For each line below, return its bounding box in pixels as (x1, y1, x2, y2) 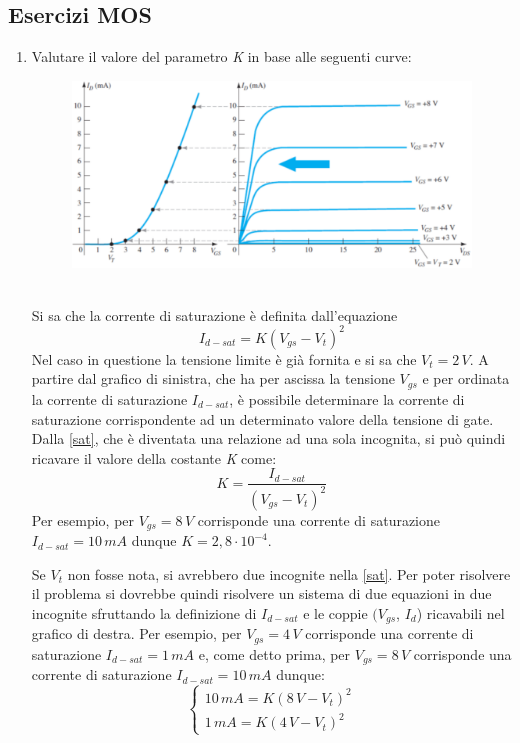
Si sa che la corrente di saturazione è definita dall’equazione (31, 304, 398, 325)
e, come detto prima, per (198, 643, 351, 664)
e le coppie (303, 602, 368, 623)
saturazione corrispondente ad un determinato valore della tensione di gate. (31, 408, 494, 429)
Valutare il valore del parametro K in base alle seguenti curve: (31, 46, 412, 67)
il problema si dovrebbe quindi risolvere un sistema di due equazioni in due (31, 583, 492, 604)
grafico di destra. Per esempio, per (31, 623, 242, 644)
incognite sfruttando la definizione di (31, 602, 257, 623)
